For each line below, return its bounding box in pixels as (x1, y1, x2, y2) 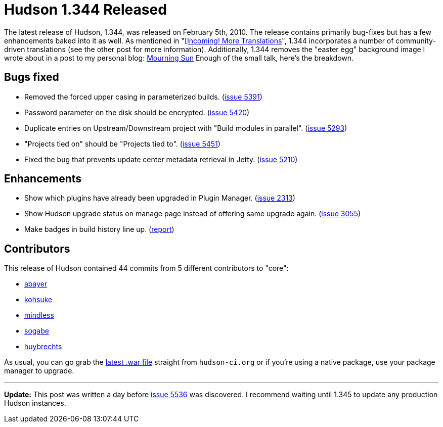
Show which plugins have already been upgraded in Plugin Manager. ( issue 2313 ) (24, 194, 295, 203)
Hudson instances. (4, 399, 66, 408)
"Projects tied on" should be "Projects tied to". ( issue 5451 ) (24, 139, 220, 148)
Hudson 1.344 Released (4, 1, 167, 18)
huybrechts (24, 342, 62, 351)
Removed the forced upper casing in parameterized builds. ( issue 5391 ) (24, 92, 262, 101)
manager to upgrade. (4, 366, 74, 375)
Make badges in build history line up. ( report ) (24, 225, 174, 234)
